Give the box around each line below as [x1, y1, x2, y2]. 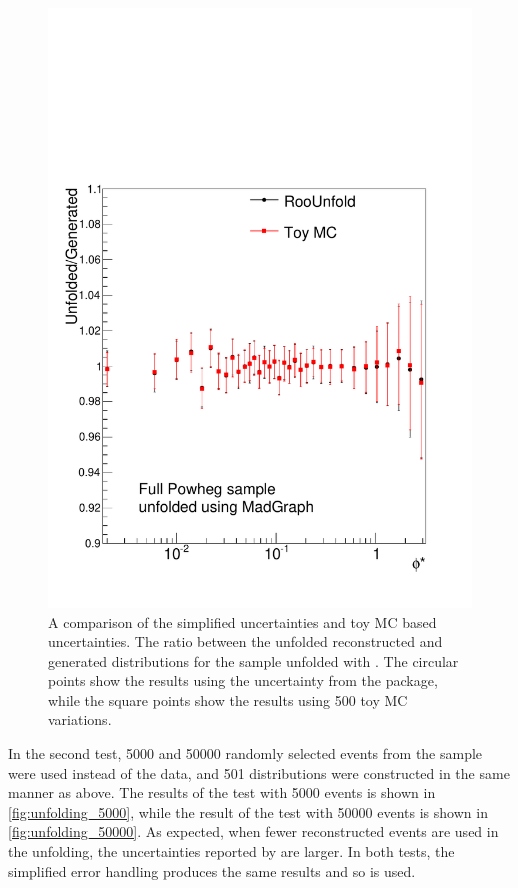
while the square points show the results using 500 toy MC [48, 689, 408, 710]
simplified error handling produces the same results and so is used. [8, 860, 416, 881]
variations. [48, 709, 112, 730]
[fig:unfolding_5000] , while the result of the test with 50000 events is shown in [8, 801, 488, 822]
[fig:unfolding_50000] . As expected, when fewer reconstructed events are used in [8, 821, 499, 842]
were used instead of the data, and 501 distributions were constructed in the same [8, 762, 510, 783]
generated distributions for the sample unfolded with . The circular [48, 650, 459, 671]
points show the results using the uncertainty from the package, [48, 670, 438, 691]
